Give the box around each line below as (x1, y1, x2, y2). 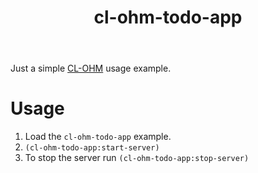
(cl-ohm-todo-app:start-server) (24, 143, 160, 153)
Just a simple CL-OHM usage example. (10, 62, 172, 75)
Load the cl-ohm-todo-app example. (24, 131, 172, 143)
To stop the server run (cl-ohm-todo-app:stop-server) (24, 152, 250, 164)
